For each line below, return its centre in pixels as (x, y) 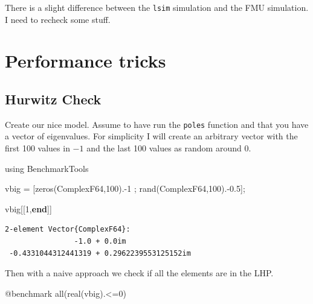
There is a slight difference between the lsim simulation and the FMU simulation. (157, 7)
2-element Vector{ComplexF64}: (68, 230)
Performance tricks (86, 61)
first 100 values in (37, 148)
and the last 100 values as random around (164, 148)
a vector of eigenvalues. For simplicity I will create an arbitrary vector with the (151, 136)
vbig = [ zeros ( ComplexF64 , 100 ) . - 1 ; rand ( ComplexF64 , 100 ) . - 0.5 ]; (125, 188)
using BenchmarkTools (47, 168)
